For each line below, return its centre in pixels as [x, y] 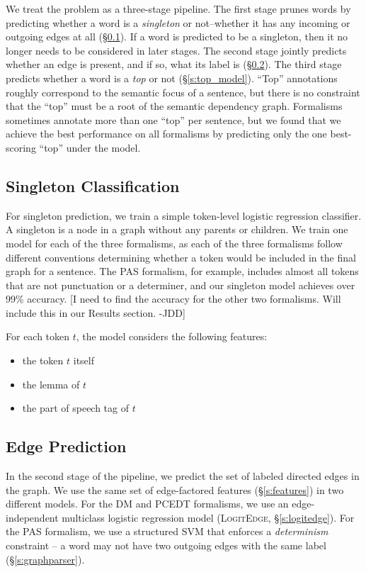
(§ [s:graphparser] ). [45, 559]
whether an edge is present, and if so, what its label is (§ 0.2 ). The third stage [174, 64]
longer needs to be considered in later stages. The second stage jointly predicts [176, 50]
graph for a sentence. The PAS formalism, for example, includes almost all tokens [182, 271]
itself [84, 360]
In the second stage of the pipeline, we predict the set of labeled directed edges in [183, 476]
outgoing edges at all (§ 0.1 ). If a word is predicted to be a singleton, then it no [177, 37]
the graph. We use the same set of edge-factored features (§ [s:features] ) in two [175, 489]
